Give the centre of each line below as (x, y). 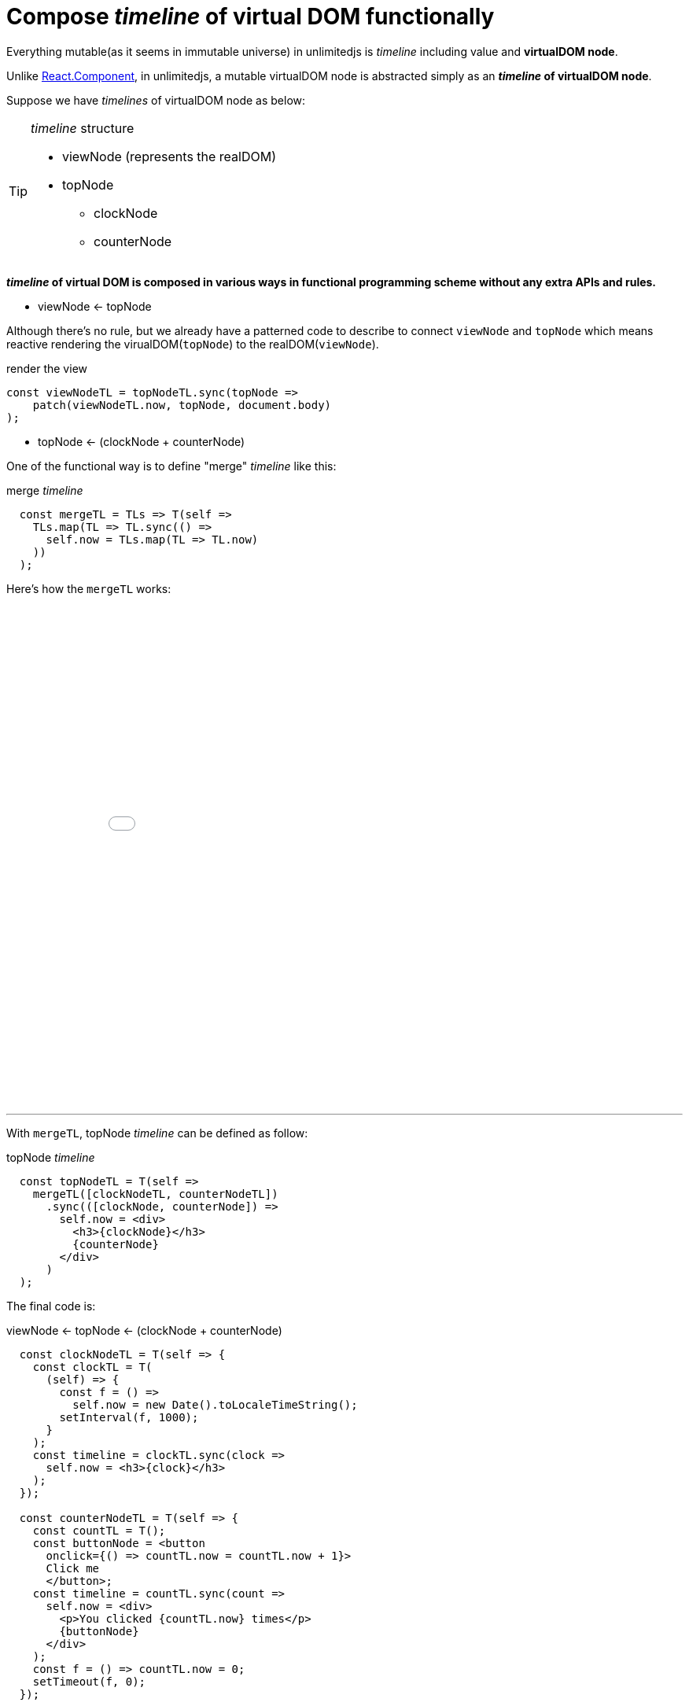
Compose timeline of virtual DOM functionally (251, 17)
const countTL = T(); (99, 1530)
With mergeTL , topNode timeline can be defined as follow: (157, 1133)
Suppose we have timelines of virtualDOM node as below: (156, 100)
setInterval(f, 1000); (129, 1417)
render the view (47, 368)
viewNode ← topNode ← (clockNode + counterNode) (144, 1330)
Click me (73, 1568)
